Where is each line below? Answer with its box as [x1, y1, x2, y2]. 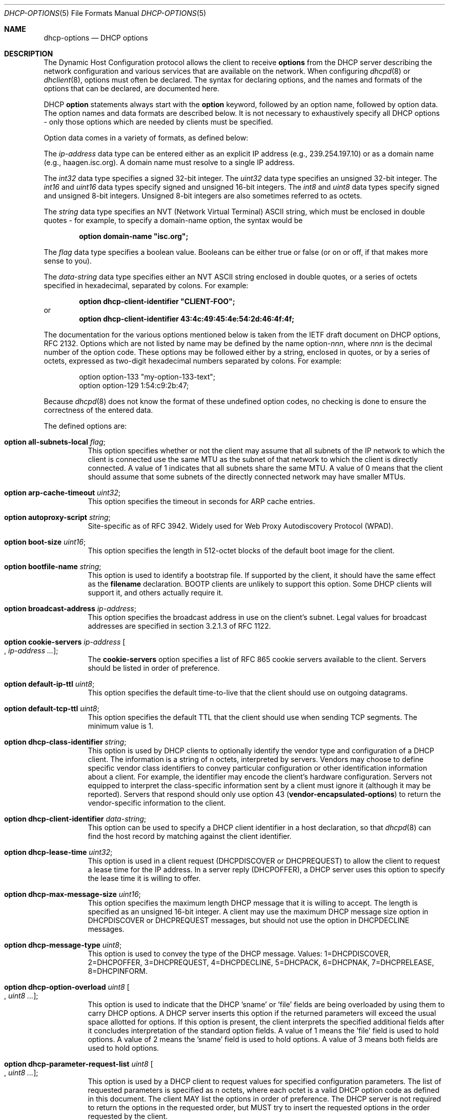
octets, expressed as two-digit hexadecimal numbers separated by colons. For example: [44, 356, 342, 365]
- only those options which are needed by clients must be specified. [44, 117, 273, 126]
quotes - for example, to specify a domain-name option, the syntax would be [44, 216, 303, 225]
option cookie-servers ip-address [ [4, 637, 126, 646]
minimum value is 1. [88, 722, 154, 730]
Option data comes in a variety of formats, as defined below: [44, 133, 249, 142]
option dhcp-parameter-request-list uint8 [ [4, 1059, 153, 1068]
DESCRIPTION [4, 49, 53, 58]
